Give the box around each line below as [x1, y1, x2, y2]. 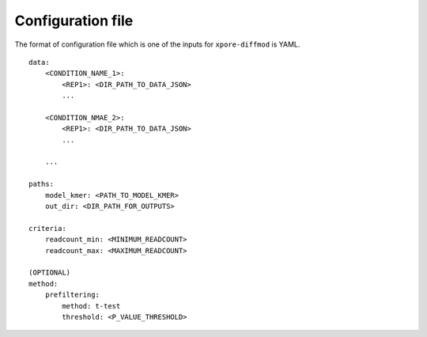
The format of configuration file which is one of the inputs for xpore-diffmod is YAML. [14, 40, 300, 49]
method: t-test [62, 301, 121, 310]
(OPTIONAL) [28, 268, 71, 277]
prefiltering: [44, 290, 100, 300]
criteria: [28, 224, 66, 233]
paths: [28, 180, 55, 189]
